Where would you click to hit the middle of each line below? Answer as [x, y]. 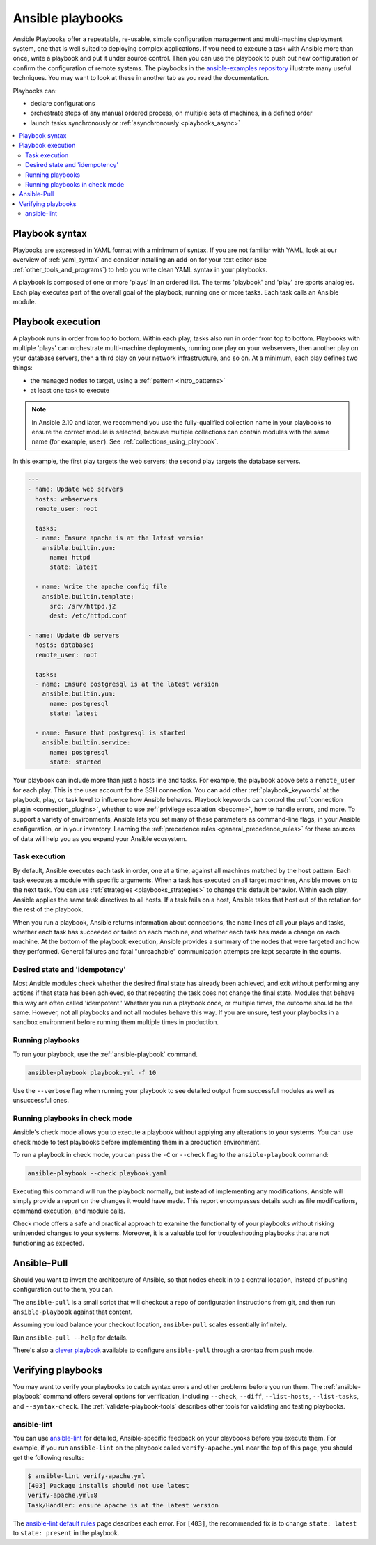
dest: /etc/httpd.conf [88, 616]
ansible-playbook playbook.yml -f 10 [92, 1073]
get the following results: [48, 1457]
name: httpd [70, 557]
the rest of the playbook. [48, 909]
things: [23, 368]
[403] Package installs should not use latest [108, 1486]
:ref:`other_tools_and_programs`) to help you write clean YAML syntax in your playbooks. [140, 269]
